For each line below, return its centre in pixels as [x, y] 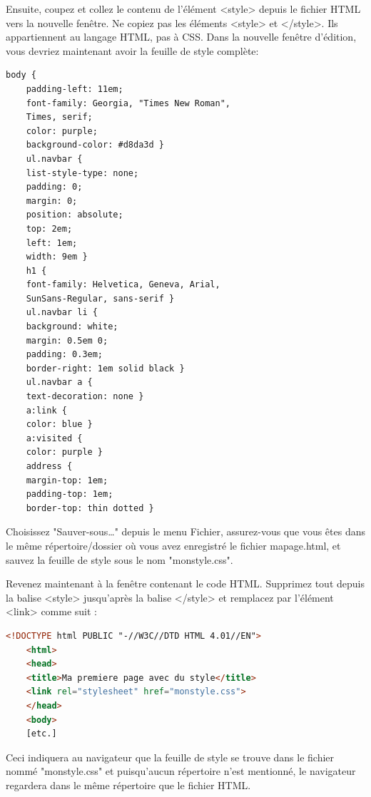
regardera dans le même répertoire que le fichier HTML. [128, 785]
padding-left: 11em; [75, 89]
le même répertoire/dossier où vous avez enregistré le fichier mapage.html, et [173, 545]
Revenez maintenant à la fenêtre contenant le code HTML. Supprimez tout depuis [185, 583]
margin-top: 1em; [67, 480]
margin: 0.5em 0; [67, 340]
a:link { [46, 410]
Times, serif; [59, 117]
